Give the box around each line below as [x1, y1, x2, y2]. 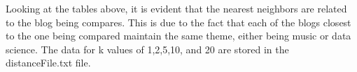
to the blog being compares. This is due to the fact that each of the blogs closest [6, 15, 351, 29]
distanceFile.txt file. [6, 55, 91, 70]
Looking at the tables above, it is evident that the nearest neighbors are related [6, 1, 347, 15]
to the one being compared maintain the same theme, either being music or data [6, 28, 351, 43]
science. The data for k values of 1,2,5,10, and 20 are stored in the [6, 42, 289, 56]
